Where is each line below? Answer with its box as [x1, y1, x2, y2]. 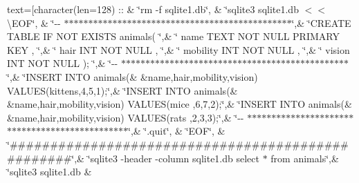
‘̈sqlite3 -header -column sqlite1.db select [87, 151, 259, 165]
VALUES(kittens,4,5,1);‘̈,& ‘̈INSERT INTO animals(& [7, 83, 238, 97]
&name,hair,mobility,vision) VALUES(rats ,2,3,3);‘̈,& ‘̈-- [7, 110, 244, 124]
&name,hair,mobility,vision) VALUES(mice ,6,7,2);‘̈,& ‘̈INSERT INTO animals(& [7, 97, 352, 111]
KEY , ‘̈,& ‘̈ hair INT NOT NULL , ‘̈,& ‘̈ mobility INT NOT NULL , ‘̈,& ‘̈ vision [7, 42, 350, 57]
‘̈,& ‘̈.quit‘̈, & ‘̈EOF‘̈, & [128, 124, 225, 138]
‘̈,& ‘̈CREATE [291, 15, 351, 30]
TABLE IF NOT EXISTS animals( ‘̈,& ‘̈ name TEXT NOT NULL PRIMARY [7, 29, 340, 44]
